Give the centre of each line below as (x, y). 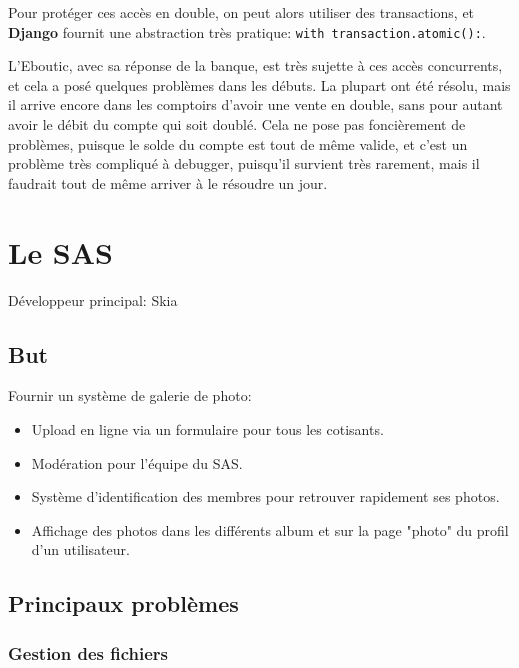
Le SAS (60, 251)
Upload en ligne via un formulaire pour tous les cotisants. (207, 428)
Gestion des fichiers (88, 652)
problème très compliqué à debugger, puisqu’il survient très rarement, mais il (244, 163)
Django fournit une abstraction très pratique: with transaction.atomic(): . (247, 31)
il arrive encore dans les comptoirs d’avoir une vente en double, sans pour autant (255, 104)
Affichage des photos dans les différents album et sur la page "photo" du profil (270, 529)
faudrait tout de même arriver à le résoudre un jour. (168, 182)
